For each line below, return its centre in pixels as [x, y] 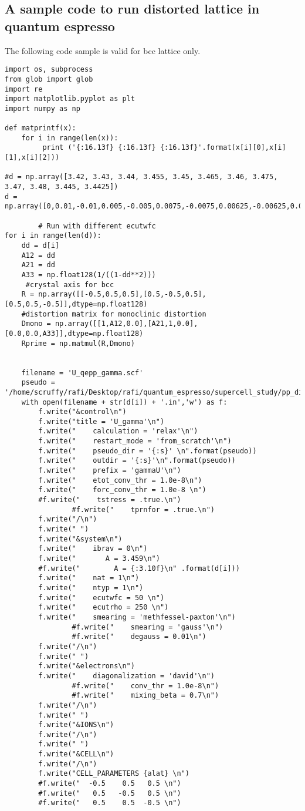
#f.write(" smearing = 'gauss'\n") [148, 627]
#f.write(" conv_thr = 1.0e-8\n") [145, 686]
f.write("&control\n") [82, 412]
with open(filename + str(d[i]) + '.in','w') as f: [124, 402]
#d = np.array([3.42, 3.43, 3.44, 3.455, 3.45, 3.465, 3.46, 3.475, [141, 177]
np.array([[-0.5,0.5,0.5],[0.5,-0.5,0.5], [122, 295]
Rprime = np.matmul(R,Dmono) [78, 343]
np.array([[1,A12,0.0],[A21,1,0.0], [126, 324]
